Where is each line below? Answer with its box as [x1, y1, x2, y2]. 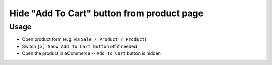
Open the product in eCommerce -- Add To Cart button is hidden [22, 50, 161, 56]
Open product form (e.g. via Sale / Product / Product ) [22, 36, 147, 42]
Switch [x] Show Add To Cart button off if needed [22, 43, 137, 49]
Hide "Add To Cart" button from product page [9, 8, 204, 19]
